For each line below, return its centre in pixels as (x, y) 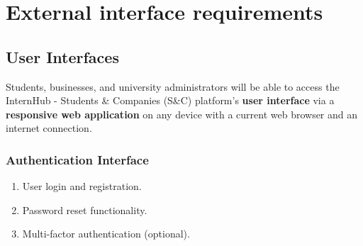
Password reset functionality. (85, 209)
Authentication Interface (77, 159)
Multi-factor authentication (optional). (106, 234)
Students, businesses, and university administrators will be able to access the (173, 86)
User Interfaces (62, 56)
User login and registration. (82, 186)
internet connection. (49, 128)
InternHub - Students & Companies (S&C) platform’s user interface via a (170, 100)
